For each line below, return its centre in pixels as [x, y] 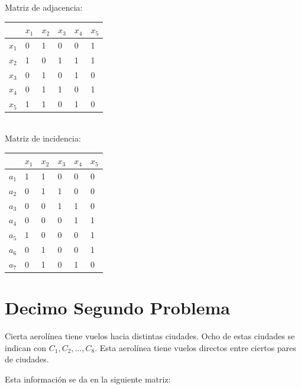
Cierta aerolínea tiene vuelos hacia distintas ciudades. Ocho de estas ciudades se [150, 336]
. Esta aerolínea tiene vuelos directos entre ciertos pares [195, 347]
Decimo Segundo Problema [118, 308]
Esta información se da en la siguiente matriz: [88, 379]
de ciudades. [27, 359]
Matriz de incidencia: [43, 138]
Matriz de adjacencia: [44, 7]
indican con [26, 347]
